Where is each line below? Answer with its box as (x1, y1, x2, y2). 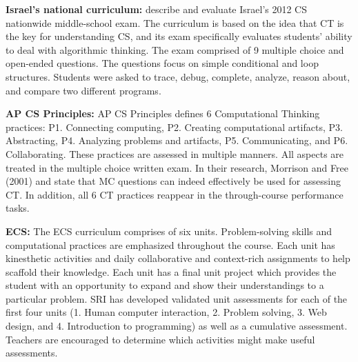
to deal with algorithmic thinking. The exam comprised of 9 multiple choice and (6, 42, 344, 57)
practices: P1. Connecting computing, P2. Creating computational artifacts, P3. (6, 119, 343, 134)
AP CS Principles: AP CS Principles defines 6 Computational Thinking (6, 106, 320, 121)
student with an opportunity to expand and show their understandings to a (6, 278, 324, 292)
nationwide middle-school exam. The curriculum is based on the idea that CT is (6, 15, 344, 30)
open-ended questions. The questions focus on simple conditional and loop (6, 56, 319, 70)
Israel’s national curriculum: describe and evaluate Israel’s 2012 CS (6, 2, 307, 16)
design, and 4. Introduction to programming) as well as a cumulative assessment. (6, 319, 348, 333)
